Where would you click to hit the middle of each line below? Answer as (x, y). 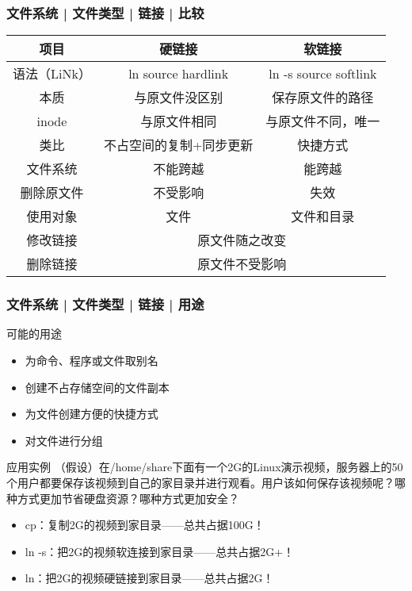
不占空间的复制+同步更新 (178, 145)
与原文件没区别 (179, 98)
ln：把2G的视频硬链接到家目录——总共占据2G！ (149, 578)
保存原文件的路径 (323, 98)
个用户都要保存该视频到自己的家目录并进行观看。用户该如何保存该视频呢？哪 (206, 482)
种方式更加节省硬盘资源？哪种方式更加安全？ (123, 498)
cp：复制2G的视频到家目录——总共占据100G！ (145, 525)
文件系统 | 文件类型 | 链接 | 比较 (105, 12)
